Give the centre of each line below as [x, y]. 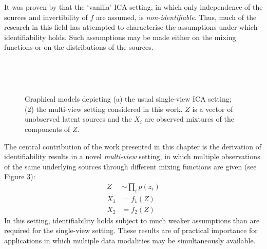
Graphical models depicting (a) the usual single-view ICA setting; [128, 99]
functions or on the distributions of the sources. [79, 47]
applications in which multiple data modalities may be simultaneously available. [130, 240]
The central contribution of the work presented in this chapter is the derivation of [133, 146]
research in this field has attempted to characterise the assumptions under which [131, 27]
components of [47, 129]
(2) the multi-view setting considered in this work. [104, 109]
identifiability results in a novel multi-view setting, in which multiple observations [132, 156]
